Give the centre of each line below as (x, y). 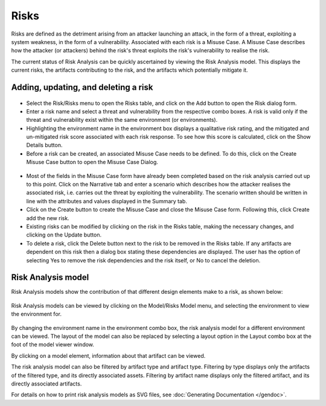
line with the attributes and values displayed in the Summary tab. (107, 201)
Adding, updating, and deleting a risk (82, 87)
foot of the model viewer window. (53, 344)
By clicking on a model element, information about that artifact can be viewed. (108, 355)
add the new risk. (48, 218)
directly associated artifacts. (46, 384)
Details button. (44, 145)
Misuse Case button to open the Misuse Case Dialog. (92, 162)
